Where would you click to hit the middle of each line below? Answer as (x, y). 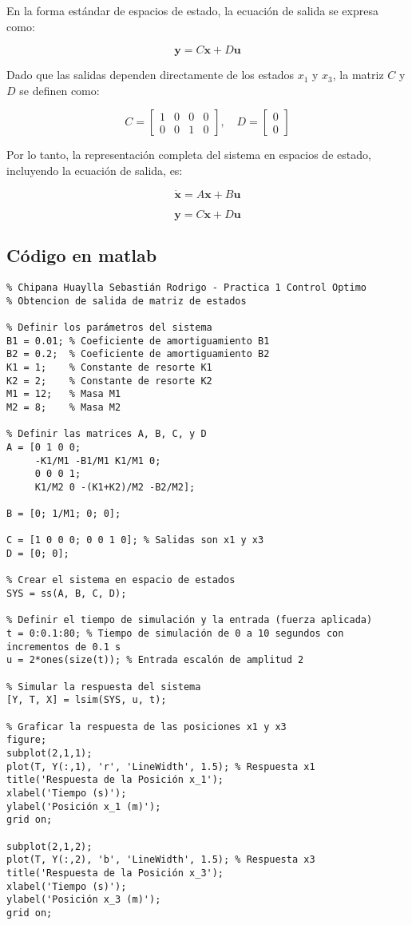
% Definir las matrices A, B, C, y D (107, 434)
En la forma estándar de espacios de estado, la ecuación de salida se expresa (192, 10)
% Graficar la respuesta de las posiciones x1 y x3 (147, 727)
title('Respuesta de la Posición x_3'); (115, 873)
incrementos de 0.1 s (64, 647)
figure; (27, 740)
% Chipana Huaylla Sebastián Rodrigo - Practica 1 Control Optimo (187, 287)
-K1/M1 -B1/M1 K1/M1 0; (98, 461)
